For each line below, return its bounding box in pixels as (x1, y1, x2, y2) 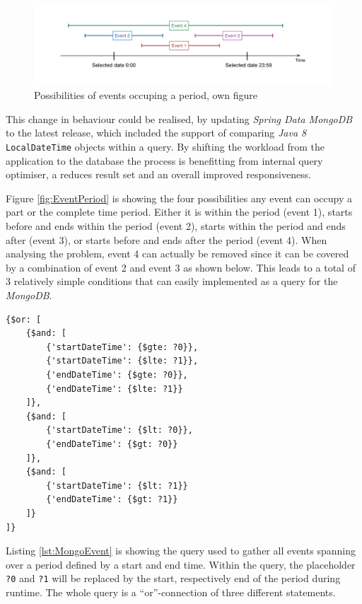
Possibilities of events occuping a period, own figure (34, 88, 257, 103)
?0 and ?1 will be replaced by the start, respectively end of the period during (6, 571, 341, 586)
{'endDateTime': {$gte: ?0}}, (46, 369, 188, 380)
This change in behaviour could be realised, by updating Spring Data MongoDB (6, 111, 353, 126)
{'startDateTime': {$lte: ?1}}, (46, 356, 199, 366)
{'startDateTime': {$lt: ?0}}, (46, 425, 193, 436)
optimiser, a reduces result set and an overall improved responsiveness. (6, 167, 312, 182)
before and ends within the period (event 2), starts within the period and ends (6, 219, 346, 233)
